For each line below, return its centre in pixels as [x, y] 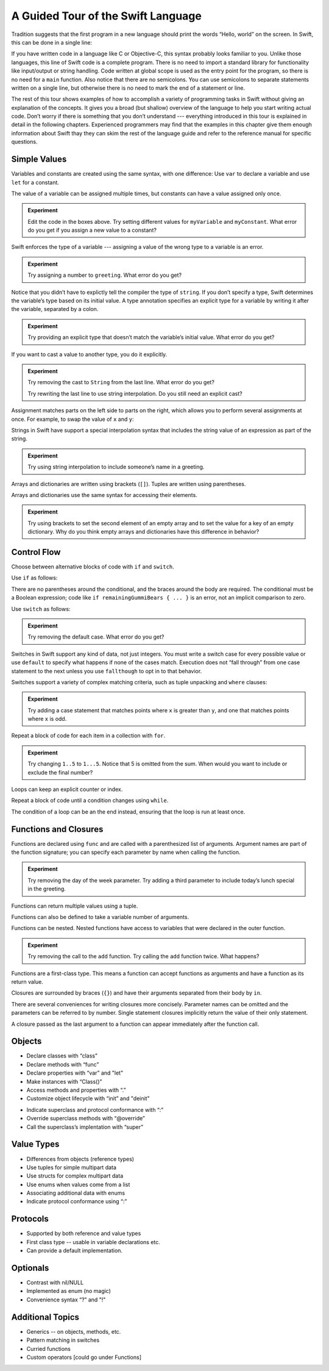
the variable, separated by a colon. [55, 309]
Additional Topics [45, 1317]
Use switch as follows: [41, 609]
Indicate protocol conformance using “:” [77, 1201]
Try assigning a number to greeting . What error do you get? [105, 275]
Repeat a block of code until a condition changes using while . [90, 800]
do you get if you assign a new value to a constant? [92, 230]
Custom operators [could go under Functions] [84, 1357]
